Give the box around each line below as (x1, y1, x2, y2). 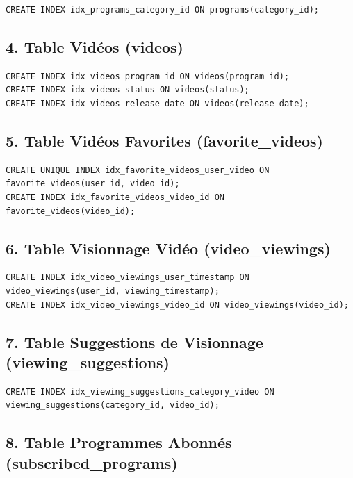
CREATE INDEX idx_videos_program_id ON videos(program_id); (6, 71, 290, 81)
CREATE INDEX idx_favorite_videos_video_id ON (6, 192, 224, 202)
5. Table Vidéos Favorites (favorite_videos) (6, 129, 324, 151)
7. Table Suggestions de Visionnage (6, 331, 263, 352)
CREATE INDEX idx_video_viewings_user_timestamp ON (6, 272, 249, 283)
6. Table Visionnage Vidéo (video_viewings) (6, 237, 331, 258)
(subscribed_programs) (6, 452, 178, 473)
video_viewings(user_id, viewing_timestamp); (6, 286, 220, 296)
